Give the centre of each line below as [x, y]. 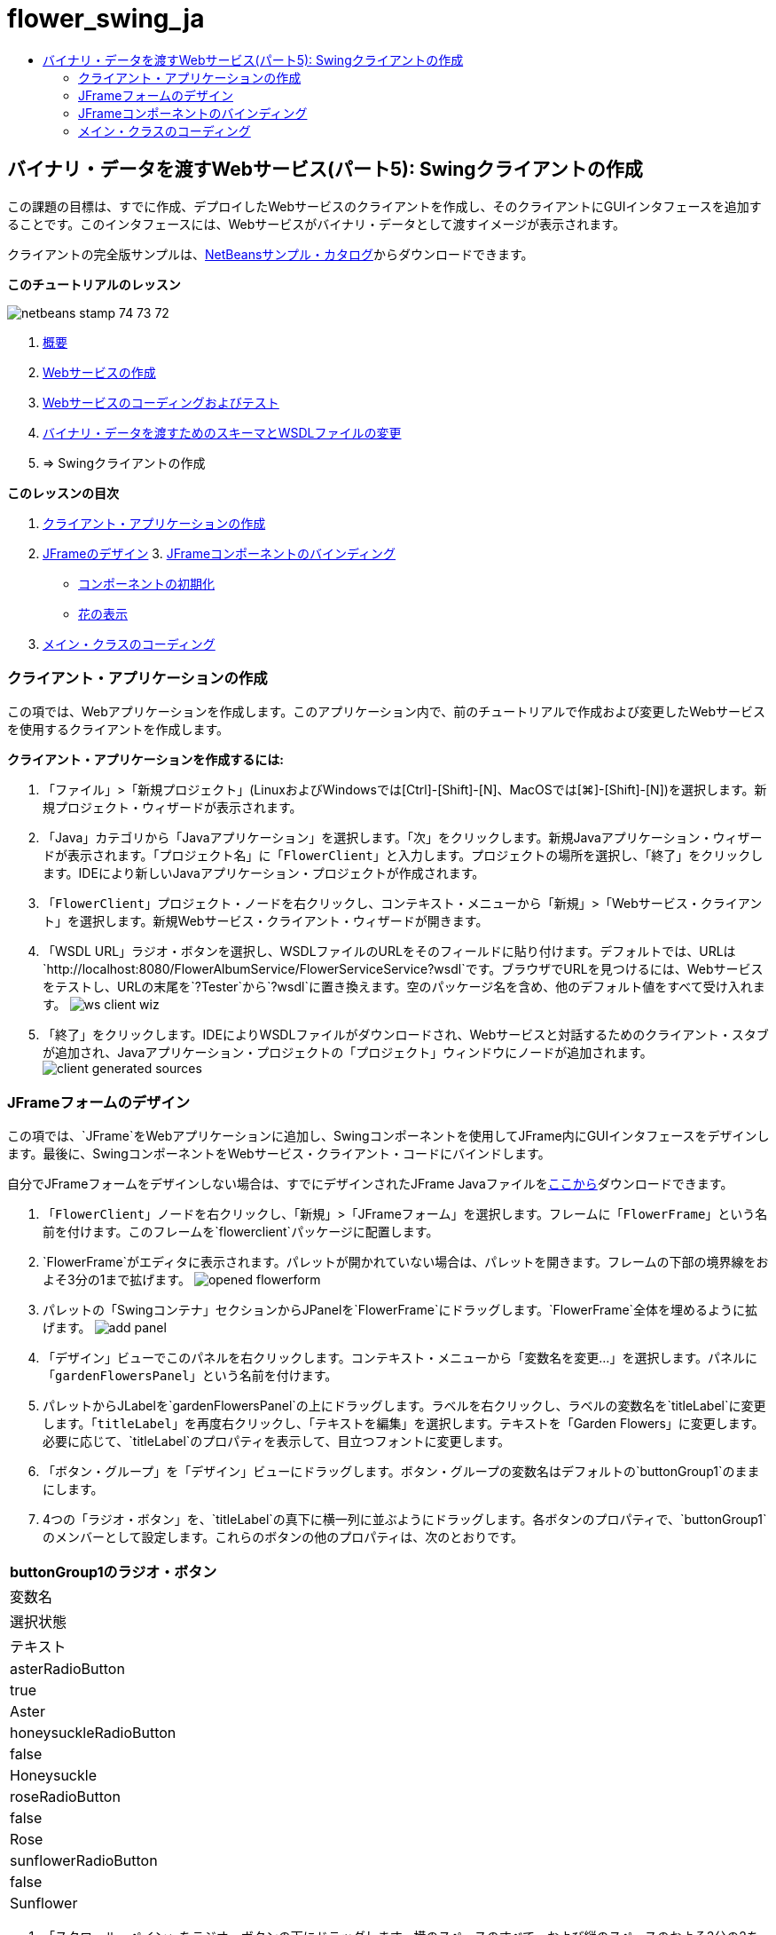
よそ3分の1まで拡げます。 [117, 1280]
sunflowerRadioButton [84, 1861]
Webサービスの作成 [99, 372]
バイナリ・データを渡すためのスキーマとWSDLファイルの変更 [222, 432]
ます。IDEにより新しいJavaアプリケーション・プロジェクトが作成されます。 [264, 873]
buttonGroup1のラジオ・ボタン [114, 1572]
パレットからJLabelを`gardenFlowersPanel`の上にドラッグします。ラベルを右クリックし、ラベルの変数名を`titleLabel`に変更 [404, 1406]
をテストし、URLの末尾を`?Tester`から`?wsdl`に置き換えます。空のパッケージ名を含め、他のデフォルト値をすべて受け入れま [404, 987]
